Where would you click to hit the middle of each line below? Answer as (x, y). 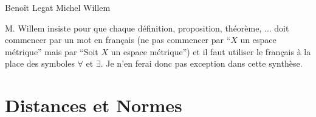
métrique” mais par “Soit (52, 51)
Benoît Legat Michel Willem (58, 7)
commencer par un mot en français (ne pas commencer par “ (118, 40)
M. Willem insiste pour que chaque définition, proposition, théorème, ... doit (147, 28)
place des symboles (40, 63)
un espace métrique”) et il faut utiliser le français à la (211, 51)
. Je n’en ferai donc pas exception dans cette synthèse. (201, 63)
